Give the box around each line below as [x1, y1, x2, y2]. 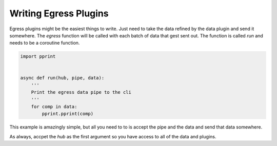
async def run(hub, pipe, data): [20, 75, 105, 81]
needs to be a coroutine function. [9, 40, 80, 46]
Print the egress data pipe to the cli [31, 90, 132, 95]
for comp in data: [31, 104, 77, 110]
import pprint [20, 54, 56, 59]
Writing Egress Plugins [9, 8, 109, 19]
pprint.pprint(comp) [42, 111, 94, 117]
